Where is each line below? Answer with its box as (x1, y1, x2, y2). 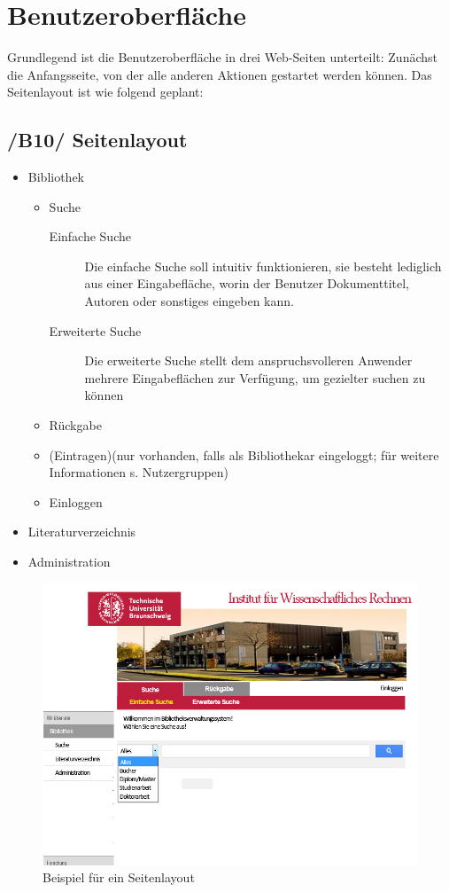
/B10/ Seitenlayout (7, 126, 188, 153)
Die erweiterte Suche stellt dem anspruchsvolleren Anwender (84, 351, 413, 370)
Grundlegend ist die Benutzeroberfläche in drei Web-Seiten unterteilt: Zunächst (7, 48, 438, 67)
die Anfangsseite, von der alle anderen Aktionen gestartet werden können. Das (7, 65, 432, 83)
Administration (27, 552, 111, 571)
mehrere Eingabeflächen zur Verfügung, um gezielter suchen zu (84, 368, 426, 387)
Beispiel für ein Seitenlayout (43, 868, 195, 887)
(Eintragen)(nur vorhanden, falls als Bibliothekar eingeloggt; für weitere (49, 445, 439, 464)
